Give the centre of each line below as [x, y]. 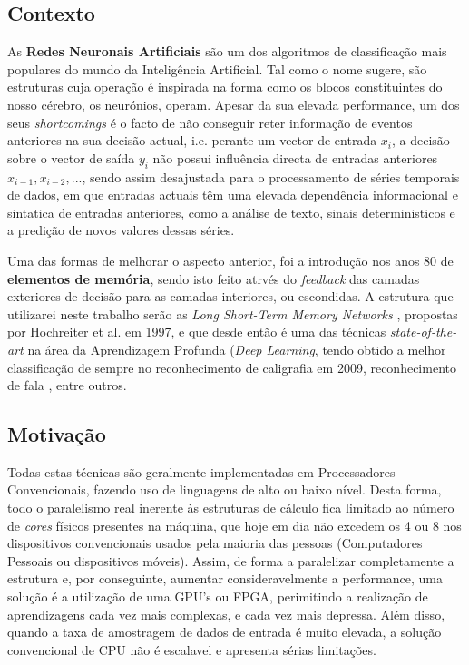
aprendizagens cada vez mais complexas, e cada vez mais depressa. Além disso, [226, 614]
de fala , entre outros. [67, 385]
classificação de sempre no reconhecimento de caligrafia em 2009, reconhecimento [232, 367]
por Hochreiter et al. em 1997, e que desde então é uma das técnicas [197, 332]
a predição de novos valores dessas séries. [121, 230]
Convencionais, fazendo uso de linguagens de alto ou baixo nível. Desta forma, [225, 489]
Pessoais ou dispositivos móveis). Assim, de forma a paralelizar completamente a [231, 560]
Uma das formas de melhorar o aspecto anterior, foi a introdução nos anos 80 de [230, 260]
